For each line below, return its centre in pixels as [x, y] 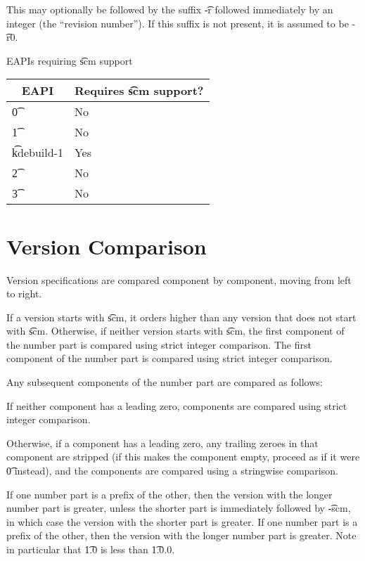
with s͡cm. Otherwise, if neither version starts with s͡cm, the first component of [175, 331]
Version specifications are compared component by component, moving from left [179, 279]
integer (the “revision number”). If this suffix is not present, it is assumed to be [178, 23]
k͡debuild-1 [38, 153]
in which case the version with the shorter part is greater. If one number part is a [182, 521]
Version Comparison [107, 246]
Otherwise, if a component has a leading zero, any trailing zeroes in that [162, 443]
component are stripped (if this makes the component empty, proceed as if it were [183, 457]
